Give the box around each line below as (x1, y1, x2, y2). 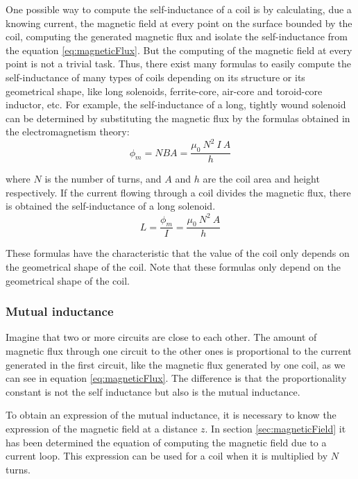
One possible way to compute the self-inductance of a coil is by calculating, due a (6, 2, 352, 16)
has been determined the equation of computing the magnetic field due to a (6, 435, 327, 449)
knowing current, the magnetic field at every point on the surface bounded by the (6, 15, 352, 30)
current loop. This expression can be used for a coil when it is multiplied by (6, 448, 328, 463)
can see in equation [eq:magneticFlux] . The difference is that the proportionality (6, 371, 347, 385)
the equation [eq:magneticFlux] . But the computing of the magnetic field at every (6, 42, 352, 57)
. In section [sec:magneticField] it (205, 421, 346, 435)
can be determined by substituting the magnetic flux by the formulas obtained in (6, 110, 350, 125)
